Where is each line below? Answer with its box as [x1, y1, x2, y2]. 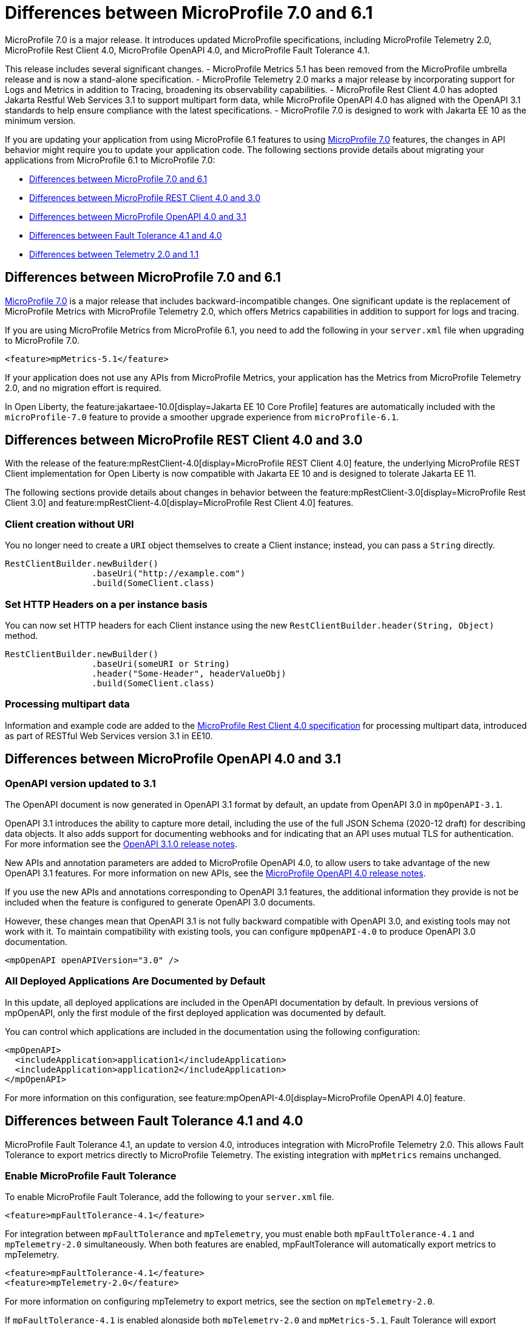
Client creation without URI [5, 517, 134, 530]
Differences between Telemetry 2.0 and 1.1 [29, 248, 199, 259]
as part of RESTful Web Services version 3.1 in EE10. [5, 730, 213, 741]
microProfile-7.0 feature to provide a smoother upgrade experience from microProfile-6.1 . [5, 411, 399, 422]
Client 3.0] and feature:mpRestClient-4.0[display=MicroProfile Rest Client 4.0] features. [5, 497, 354, 508]
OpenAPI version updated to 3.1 [5, 777, 156, 790]
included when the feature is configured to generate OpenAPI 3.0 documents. [5, 896, 316, 907]
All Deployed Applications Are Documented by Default [5, 975, 266, 988]
